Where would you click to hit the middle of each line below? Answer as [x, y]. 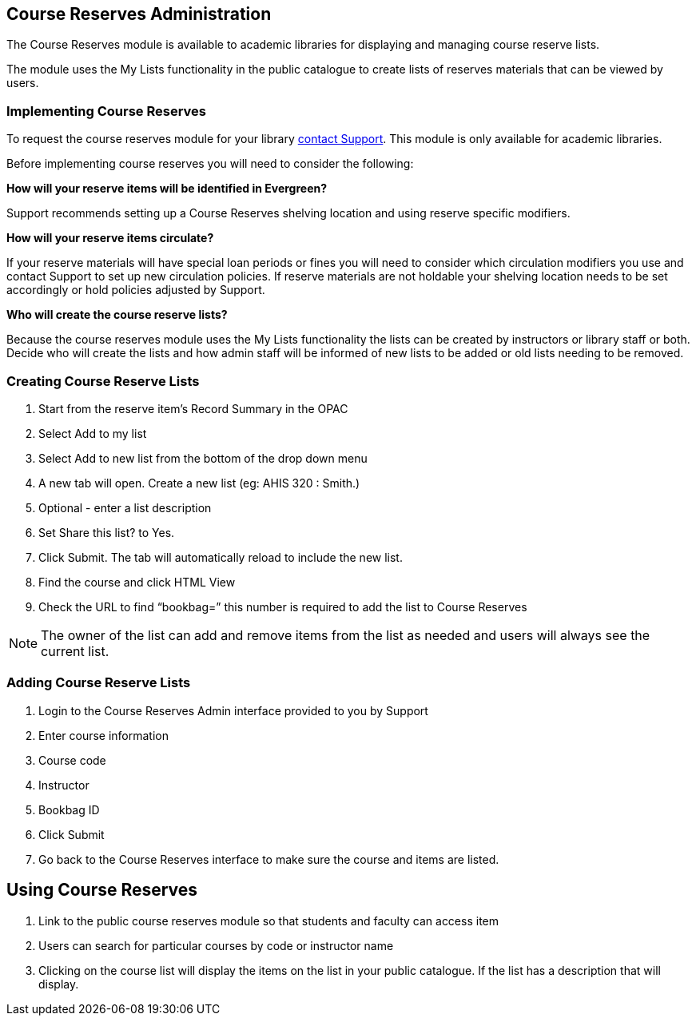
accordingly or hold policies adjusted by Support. [136, 290]
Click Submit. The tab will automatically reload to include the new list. [221, 557]
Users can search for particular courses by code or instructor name [216, 945]
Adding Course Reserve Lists [99, 683]
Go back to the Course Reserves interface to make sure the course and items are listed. [269, 859]
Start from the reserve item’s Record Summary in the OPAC [193, 408]
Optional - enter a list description [125, 507]
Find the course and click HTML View [137, 582]
